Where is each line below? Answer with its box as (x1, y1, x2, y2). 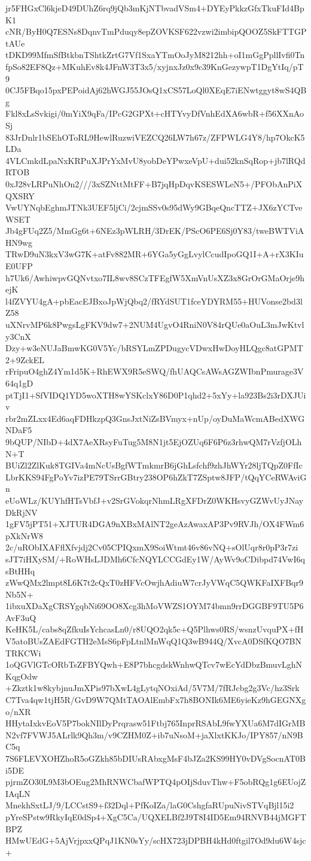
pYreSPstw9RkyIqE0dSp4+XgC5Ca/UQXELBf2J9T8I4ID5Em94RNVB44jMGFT (5, 810, 307, 823)
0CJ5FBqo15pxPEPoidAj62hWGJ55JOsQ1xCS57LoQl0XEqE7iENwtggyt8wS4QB (5, 84, 307, 96)
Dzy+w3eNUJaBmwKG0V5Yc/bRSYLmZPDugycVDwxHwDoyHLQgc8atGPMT (5, 342, 303, 354)
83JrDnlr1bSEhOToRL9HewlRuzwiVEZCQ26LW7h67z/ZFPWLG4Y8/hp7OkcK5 (5, 130, 305, 143)
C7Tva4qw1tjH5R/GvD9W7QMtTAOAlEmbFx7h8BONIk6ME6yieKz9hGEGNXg (5, 693, 306, 706)
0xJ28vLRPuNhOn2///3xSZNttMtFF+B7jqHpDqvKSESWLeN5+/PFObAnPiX (5, 177, 303, 190)
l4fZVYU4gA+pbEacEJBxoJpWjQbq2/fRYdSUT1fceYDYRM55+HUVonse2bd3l (5, 294, 303, 307)
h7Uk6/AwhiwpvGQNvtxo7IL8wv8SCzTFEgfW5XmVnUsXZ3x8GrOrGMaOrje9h (5, 271, 305, 284)
